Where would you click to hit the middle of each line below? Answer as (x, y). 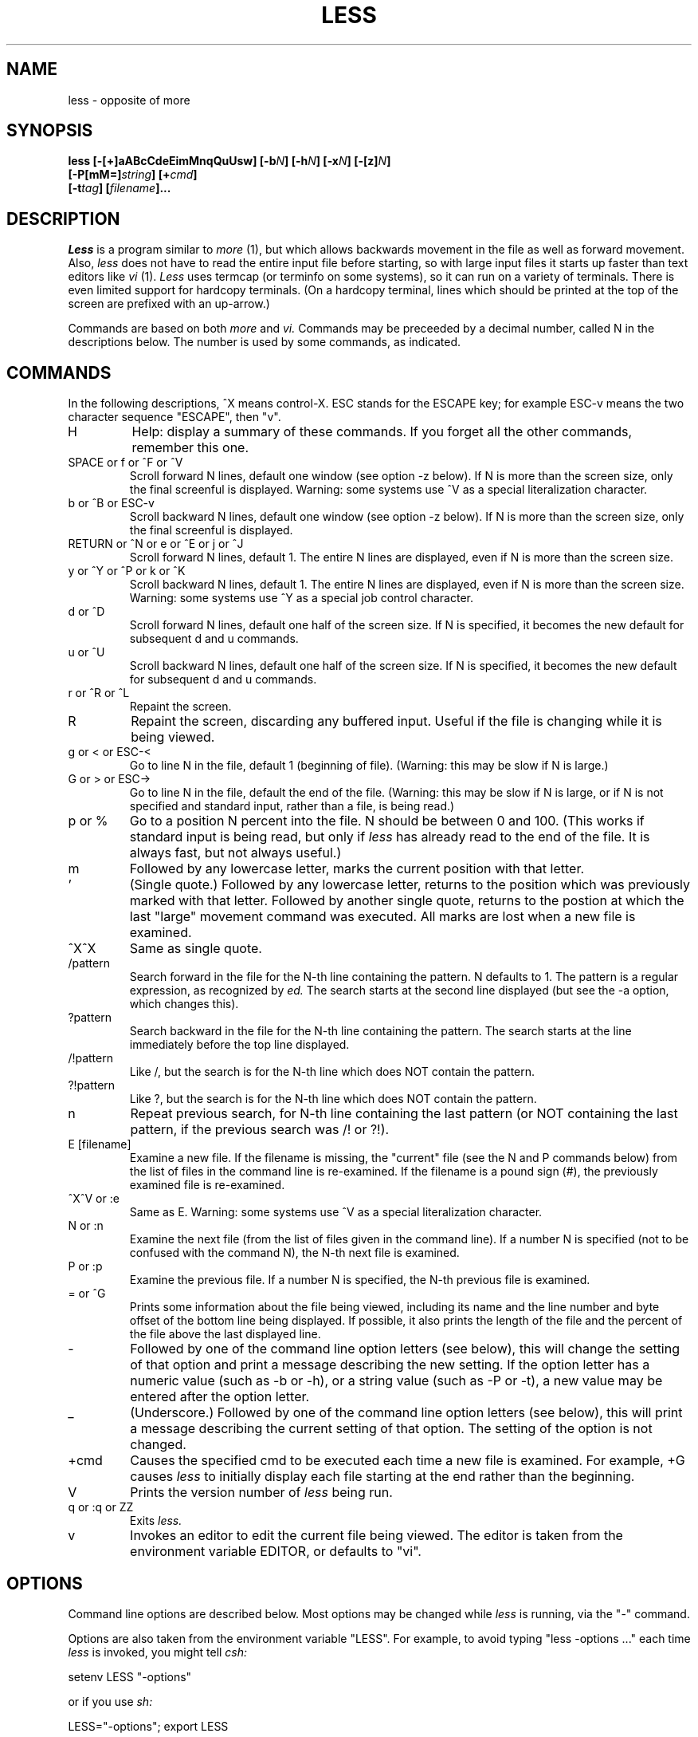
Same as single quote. (196, 949)
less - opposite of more (129, 100)
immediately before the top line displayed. (239, 1045)
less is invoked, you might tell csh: (158, 1652)
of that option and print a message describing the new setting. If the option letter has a (390, 1365)
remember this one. (190, 448)
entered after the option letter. (220, 1397)
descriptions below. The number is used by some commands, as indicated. (264, 342)
